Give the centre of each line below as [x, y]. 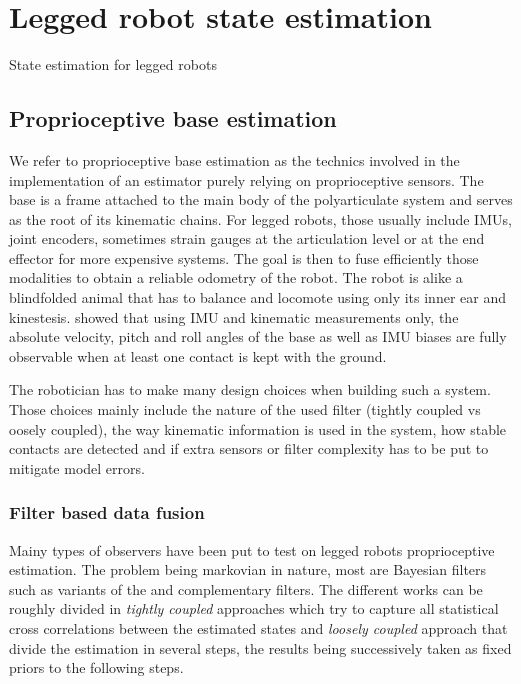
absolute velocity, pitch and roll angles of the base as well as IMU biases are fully [258, 336]
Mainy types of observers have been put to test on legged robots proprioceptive [252, 549]
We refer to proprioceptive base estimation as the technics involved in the [234, 159]
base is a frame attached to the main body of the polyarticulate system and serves [261, 199]
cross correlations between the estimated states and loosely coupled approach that [258, 628]
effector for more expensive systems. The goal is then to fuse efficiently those [244, 257]
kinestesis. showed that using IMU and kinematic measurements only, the [234, 316]
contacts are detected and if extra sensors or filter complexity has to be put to [249, 448]
